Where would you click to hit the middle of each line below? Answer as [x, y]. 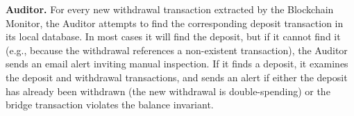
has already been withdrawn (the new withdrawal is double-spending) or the [168, 91]
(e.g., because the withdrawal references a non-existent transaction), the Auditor [177, 50]
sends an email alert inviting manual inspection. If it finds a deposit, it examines [177, 64]
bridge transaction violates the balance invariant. [110, 105]
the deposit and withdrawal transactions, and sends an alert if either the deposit [177, 77]
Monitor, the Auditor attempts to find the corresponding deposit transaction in [175, 23]
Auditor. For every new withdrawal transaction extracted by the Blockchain [170, 9]
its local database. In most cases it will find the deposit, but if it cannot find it [173, 36]
